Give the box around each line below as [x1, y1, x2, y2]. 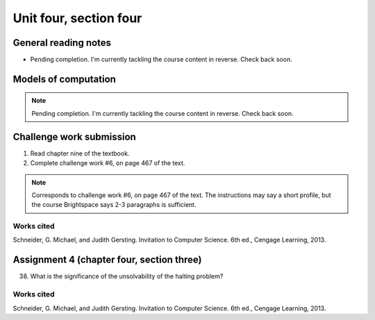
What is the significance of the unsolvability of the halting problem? [30, 272, 224, 280]
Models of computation [12, 73, 116, 85]
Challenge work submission [12, 130, 137, 142]
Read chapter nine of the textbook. [30, 149, 130, 158]
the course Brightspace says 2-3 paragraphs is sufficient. [31, 201, 197, 209]
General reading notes [12, 37, 111, 49]
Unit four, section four [12, 10, 142, 26]
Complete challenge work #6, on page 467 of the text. [30, 159, 185, 167]
